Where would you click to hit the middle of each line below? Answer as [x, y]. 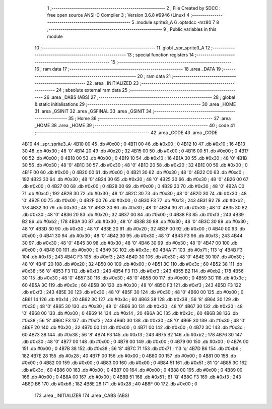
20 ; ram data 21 [154, 76]
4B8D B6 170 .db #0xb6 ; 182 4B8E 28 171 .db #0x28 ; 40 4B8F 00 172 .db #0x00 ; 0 [110, 384]
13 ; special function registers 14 [160, 55]
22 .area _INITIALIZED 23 [113, 83]
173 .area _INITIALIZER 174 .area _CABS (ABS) [82, 395]
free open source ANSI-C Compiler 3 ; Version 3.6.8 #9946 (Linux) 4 [118, 15]
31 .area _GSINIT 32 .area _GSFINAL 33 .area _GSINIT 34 [93, 111]
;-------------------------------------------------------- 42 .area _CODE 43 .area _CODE [126, 132]
